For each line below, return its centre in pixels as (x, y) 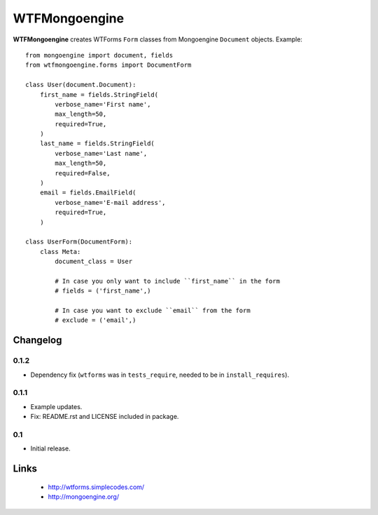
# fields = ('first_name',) (103, 291)
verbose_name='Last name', (101, 153)
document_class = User (94, 262)
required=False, (83, 173)
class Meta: (60, 252)
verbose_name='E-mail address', (110, 202)
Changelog (37, 340)
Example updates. (56, 406)
